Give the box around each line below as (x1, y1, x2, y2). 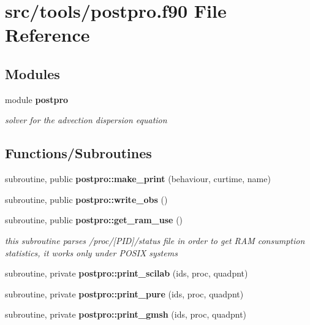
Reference (5, 22, 90, 47)
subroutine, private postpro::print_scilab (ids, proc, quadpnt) (5, 267, 248, 280)
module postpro (5, 93, 69, 105)
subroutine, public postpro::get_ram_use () (5, 213, 183, 226)
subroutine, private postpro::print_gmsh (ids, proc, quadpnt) (5, 308, 247, 321)
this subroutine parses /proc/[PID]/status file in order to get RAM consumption (5, 234, 305, 247)
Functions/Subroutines (5, 143, 152, 162)
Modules (5, 64, 60, 83)
